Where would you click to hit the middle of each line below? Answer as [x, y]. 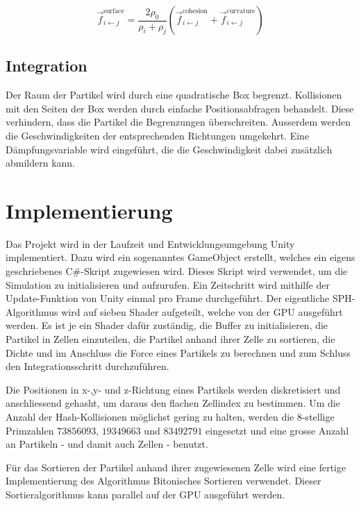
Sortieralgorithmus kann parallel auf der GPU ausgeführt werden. [145, 494]
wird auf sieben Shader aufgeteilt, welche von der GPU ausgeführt [202, 311]
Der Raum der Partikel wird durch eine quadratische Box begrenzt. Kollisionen [174, 95]
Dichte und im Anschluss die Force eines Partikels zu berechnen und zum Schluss [178, 352]
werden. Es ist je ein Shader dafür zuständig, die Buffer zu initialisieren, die [167, 325]
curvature [241, 11]
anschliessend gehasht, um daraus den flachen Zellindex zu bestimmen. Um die [173, 403]
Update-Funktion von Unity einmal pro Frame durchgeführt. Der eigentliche [168, 298]
